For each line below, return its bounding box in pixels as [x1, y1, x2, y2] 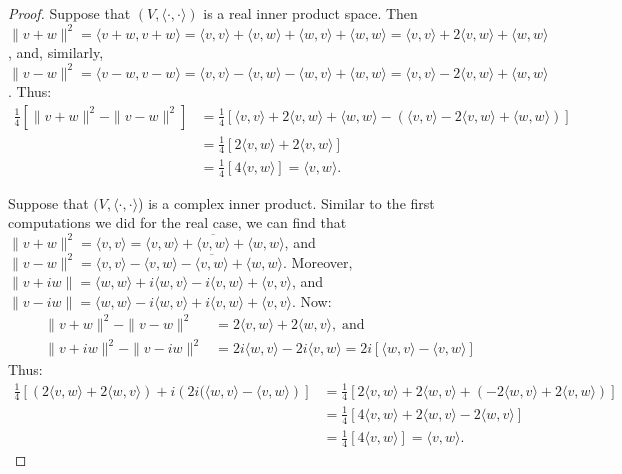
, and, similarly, [8, 42, 104, 63]
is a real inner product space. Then [203, 3, 418, 23]
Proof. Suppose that [8, 3, 131, 23]
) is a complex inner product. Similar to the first [138, 192, 435, 213]
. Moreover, [283, 251, 353, 272]
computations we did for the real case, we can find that [8, 212, 347, 233]
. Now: [291, 290, 332, 311]
